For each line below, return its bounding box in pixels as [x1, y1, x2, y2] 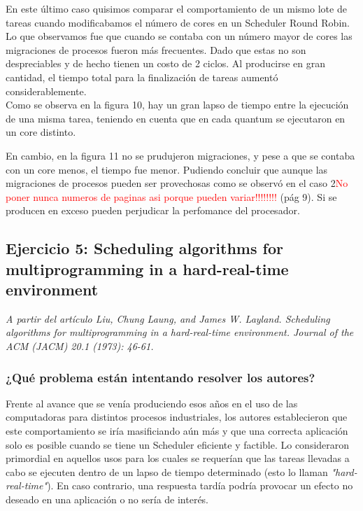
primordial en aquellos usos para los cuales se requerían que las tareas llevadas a [6, 451, 350, 465]
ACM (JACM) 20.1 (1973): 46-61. [6, 339, 154, 353]
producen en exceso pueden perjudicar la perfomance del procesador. [6, 203, 300, 218]
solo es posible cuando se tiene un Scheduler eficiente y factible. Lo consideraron [6, 437, 350, 451]
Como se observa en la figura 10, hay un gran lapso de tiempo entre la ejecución [6, 97, 349, 112]
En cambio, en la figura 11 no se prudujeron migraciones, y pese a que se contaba [6, 148, 355, 162]
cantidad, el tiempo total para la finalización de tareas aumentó [6, 69, 278, 84]
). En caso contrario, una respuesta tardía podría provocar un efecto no [47, 478, 353, 493]
